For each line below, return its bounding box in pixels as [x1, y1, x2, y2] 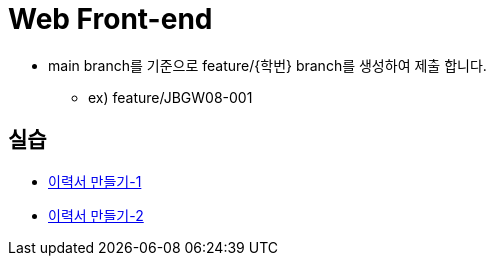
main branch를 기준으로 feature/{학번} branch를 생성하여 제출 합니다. [48, 56, 487, 74]
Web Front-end [8, 2, 213, 36]
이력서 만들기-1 [48, 172, 142, 190]
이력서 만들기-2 [48, 206, 144, 224]
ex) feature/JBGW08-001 [88, 88, 253, 106]
